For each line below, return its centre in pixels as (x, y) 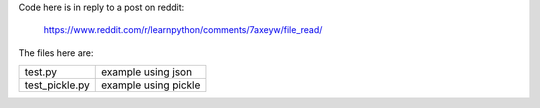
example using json (147, 72)
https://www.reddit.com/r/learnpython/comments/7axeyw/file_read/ (183, 30)
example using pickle (151, 85)
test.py (40, 72)
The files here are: (56, 52)
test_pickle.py (57, 85)
